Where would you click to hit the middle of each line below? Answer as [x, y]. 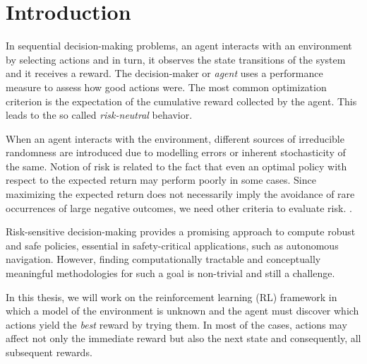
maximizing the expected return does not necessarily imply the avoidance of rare [180, 194]
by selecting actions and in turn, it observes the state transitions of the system [176, 59]
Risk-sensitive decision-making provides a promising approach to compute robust [181, 231]
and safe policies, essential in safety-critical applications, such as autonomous [172, 245]
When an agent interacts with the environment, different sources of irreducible [175, 138]
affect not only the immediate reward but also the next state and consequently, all [183, 338]
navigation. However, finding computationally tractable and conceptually [163, 259]
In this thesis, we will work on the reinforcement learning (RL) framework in [172, 297]
